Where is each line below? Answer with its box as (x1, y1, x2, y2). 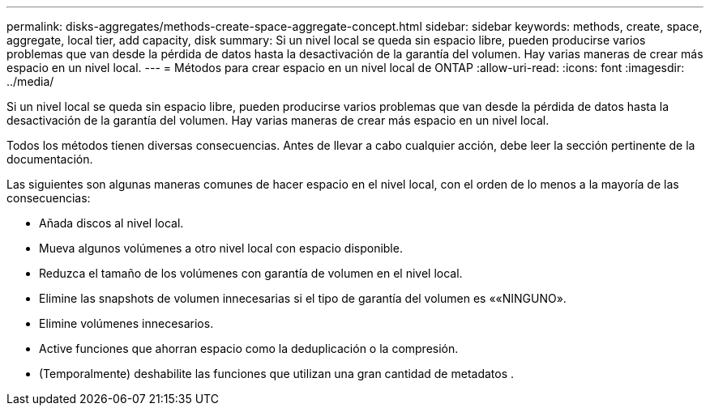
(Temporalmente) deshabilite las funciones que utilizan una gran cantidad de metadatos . (39, 367, 515, 380)
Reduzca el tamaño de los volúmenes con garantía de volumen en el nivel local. (39, 266, 463, 280)
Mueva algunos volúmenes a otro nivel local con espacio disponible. (39, 241, 403, 255)
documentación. (6, 152, 93, 166)
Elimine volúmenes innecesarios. (39, 316, 214, 330)
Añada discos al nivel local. (39, 216, 184, 230)
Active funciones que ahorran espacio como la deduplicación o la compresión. (39, 342, 459, 355)
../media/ (6, 74, 54, 88)
